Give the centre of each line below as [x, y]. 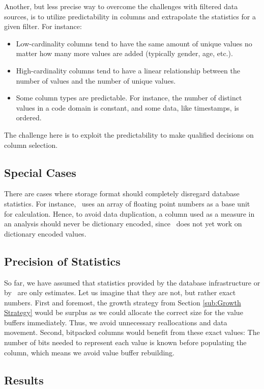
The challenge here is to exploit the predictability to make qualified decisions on [129, 134]
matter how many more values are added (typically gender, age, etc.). [124, 53]
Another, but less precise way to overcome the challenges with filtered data [121, 6]
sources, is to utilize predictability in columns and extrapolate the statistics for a [130, 16]
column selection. [31, 145]
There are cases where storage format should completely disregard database [122, 193]
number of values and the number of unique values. [96, 80]
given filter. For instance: [43, 26]
